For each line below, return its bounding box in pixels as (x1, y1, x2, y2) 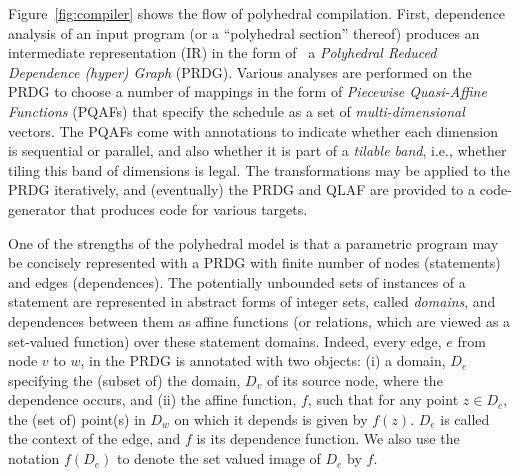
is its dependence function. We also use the (196, 428, 460, 449)
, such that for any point (307, 389, 459, 410)
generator (8, 198, 66, 219)
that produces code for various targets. (70, 198, 308, 219)
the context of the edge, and (8, 428, 181, 449)
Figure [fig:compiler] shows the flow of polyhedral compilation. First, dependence (8, 3, 506, 23)
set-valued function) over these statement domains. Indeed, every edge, (8, 330, 442, 351)
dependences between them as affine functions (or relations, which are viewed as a (8, 310, 511, 331)
